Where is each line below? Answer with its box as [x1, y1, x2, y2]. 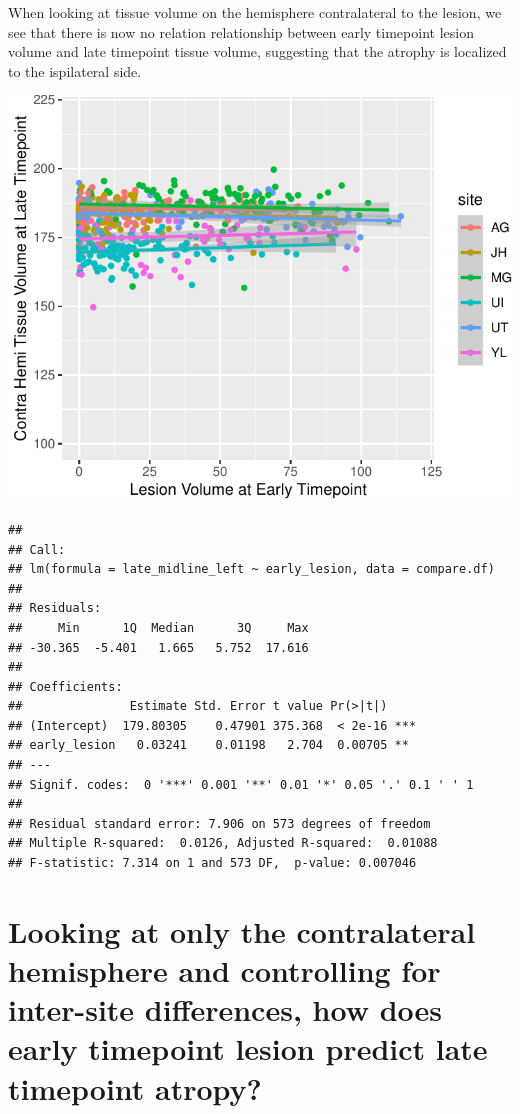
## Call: [8, 542, 66, 557]
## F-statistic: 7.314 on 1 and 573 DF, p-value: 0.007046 [8, 856, 417, 871]
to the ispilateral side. [8, 60, 142, 81]
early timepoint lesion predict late [8, 1028, 488, 1069]
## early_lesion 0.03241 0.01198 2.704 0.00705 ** [8, 738, 409, 753]
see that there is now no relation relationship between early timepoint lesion [8, 21, 474, 42]
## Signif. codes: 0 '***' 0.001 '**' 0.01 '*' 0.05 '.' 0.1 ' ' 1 [8, 777, 474, 792]
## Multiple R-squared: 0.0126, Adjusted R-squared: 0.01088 [8, 836, 438, 851]
